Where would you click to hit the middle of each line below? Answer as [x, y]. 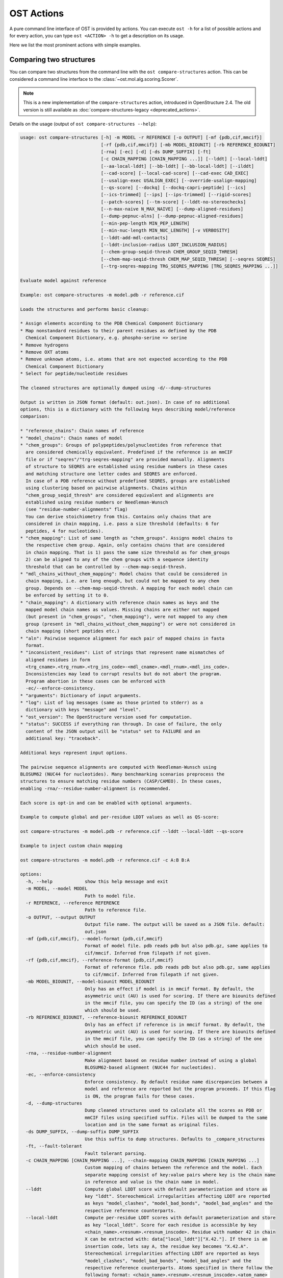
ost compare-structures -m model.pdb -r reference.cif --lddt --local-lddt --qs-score [132, 831]
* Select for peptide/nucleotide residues [74, 374]
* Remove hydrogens [44, 345]
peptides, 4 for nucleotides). [65, 531]
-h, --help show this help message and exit [97, 881]
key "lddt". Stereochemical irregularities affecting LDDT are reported [177, 1196]
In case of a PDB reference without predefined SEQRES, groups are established [128, 481]
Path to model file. [110, 896]
